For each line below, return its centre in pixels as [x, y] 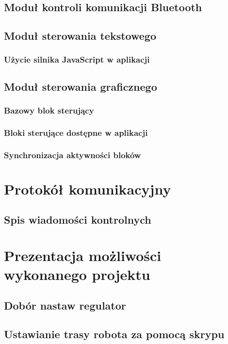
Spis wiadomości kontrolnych [78, 220]
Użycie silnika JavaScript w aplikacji [77, 59]
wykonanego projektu [77, 274]
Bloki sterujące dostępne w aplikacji [76, 132]
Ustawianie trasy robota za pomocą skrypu [114, 334]
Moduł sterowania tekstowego [80, 36]
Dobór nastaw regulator [65, 305]
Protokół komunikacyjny [88, 188]
